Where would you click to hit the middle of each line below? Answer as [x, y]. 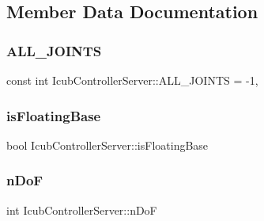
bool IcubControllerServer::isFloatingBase [107, 145]
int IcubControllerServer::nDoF [82, 210]
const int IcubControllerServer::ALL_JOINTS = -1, [132, 80]
